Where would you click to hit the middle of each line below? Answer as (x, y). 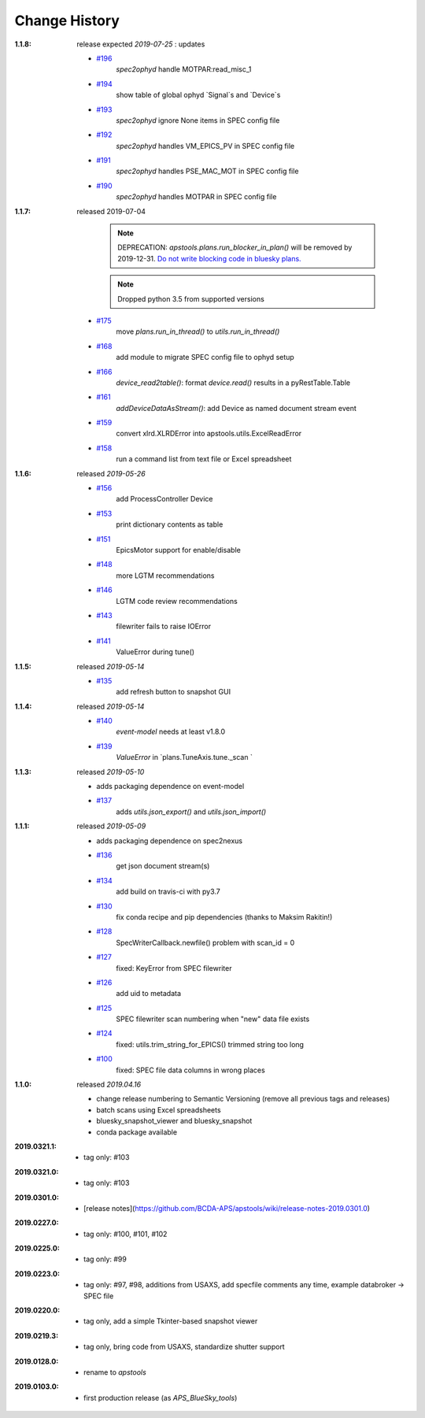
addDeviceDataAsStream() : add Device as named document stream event (237, 408)
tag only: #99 (105, 1259)
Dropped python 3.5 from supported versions (191, 298)
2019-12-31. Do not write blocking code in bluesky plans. (210, 258)
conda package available (137, 1132)
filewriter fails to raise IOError (164, 627)
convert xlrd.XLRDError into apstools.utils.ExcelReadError (209, 434)
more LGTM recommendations (165, 576)
